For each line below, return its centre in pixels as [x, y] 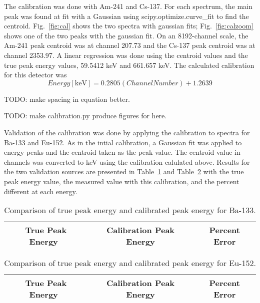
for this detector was [35, 75]
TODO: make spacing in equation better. [67, 99]
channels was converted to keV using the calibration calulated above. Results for [127, 161]
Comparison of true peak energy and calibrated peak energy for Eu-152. [130, 263]
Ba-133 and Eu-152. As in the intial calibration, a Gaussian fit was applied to [123, 142]
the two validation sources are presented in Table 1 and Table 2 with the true [124, 171]
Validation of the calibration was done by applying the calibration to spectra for [127, 132]
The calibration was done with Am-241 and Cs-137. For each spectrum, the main [128, 6]
